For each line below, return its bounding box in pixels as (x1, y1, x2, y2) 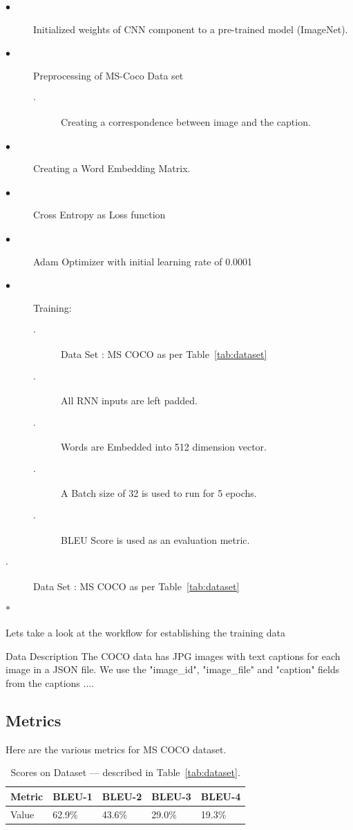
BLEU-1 (53, 789, 93, 803)
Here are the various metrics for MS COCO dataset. (6, 742, 227, 756)
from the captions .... (6, 675, 95, 690)
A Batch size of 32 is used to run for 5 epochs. (61, 486, 257, 500)
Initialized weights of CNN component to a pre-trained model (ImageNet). (33, 21, 348, 36)
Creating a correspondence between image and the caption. (61, 114, 311, 129)
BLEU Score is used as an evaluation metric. (61, 532, 250, 547)
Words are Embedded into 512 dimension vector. (61, 440, 267, 454)
